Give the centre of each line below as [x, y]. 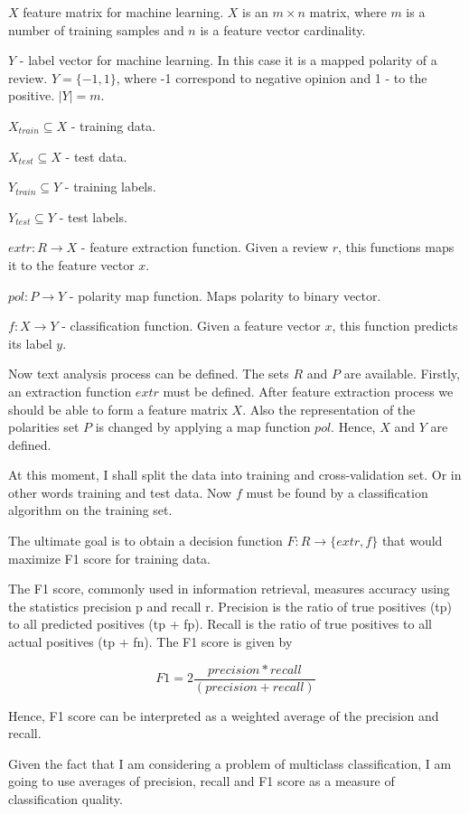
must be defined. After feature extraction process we [308, 391]
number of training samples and [96, 29]
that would [412, 541]
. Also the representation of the [329, 409]
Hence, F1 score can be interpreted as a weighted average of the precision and [224, 715]
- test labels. [93, 216]
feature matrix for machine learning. [123, 12]
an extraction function [70, 391]
